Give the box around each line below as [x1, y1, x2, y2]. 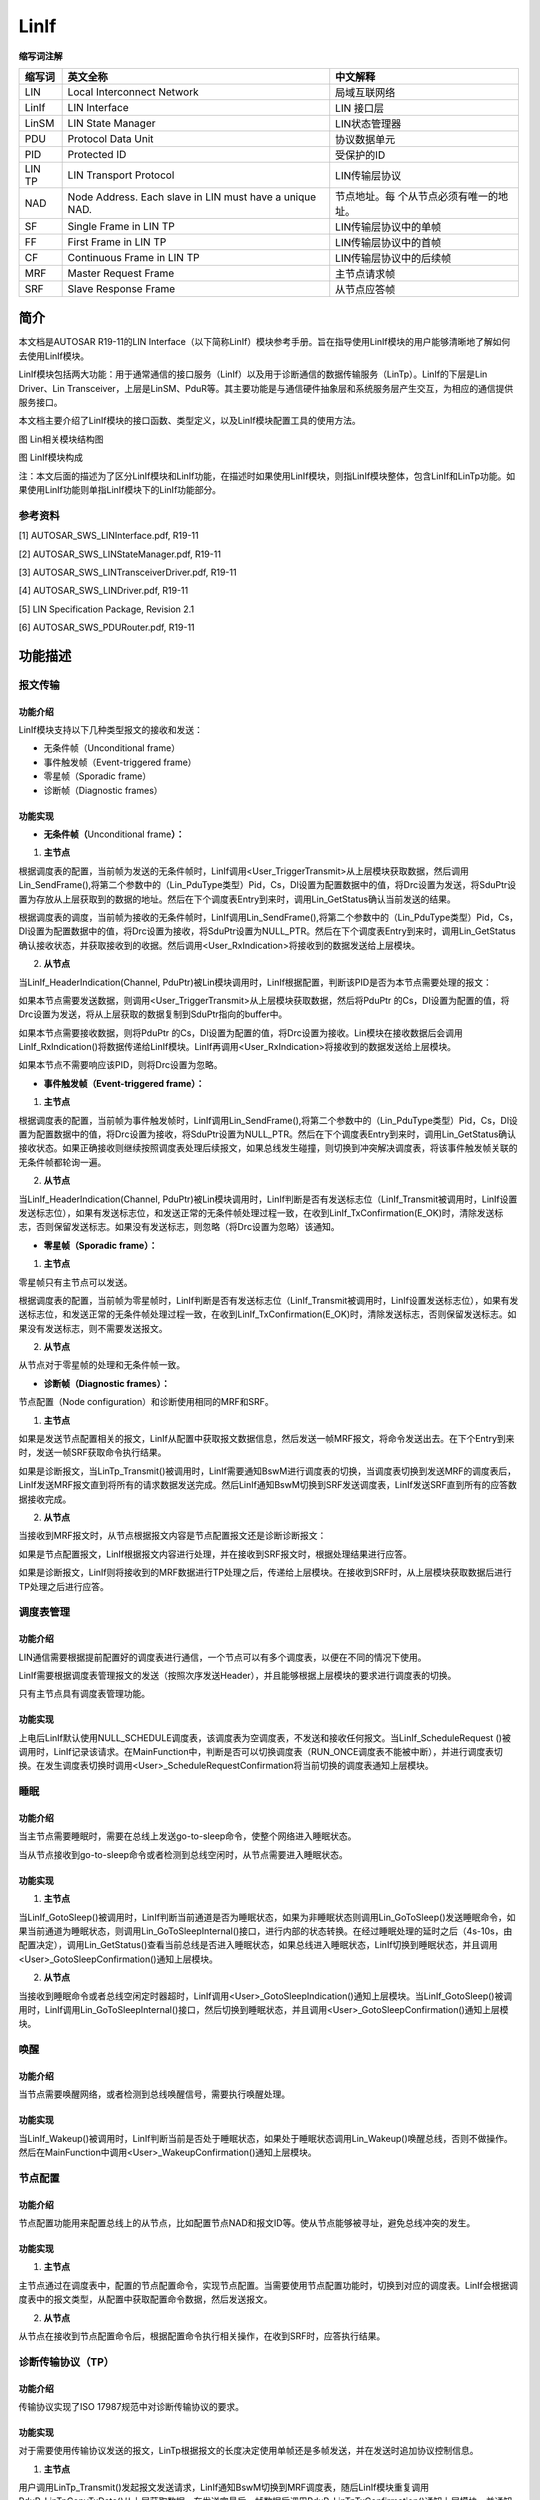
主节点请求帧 [335, 266, 396, 280]
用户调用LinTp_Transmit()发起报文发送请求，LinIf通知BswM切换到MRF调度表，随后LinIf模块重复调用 [18, 2481, 430, 2494]
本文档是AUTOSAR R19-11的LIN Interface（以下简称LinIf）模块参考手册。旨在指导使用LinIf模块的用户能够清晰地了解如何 [18, 336, 511, 348]
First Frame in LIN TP [67, 235, 167, 249]
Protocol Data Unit [67, 131, 154, 145]
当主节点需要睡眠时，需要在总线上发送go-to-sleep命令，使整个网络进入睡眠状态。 [18, 1830, 357, 1842]
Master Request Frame [67, 266, 175, 280]
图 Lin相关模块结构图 [18, 433, 104, 445]
